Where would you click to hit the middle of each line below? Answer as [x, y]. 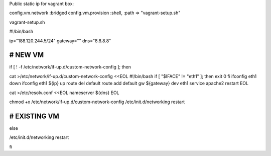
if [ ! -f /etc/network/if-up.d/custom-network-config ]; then [70, 67]
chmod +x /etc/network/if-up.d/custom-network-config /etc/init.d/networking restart [97, 102]
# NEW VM [27, 55]
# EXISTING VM [34, 116]
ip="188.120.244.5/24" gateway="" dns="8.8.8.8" [60, 41]
